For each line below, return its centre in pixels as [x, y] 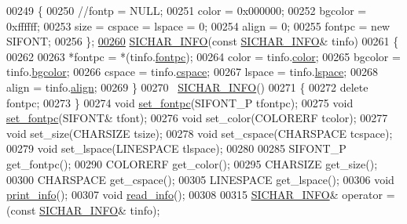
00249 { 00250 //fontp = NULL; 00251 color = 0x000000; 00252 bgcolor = [187, 10]
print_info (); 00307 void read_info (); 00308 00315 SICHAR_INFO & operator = [201, 195]
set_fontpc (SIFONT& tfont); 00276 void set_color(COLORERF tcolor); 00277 [197, 118]
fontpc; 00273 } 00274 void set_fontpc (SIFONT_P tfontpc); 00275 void [180, 102]
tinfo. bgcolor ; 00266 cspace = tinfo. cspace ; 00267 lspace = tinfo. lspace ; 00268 [192, 72]
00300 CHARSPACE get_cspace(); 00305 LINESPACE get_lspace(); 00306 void [200, 179]
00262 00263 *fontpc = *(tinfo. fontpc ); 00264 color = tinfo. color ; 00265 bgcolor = [203, 56]
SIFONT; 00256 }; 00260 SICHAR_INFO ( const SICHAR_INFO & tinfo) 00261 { [203, 41]
